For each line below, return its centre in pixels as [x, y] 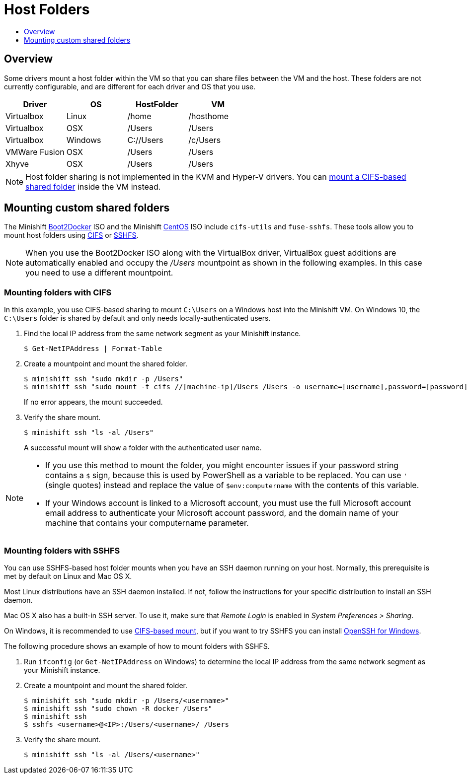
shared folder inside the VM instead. [93, 186]
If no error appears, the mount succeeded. [93, 402]
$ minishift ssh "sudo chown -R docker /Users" [118, 708]
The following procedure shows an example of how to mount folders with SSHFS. [137, 646]
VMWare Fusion [35, 152]
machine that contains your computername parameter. [147, 523]
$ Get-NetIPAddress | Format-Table [93, 349]
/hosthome [209, 116]
